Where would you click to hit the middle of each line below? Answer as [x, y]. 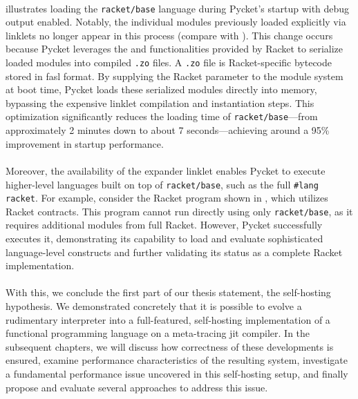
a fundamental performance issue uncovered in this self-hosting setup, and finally [177, 373]
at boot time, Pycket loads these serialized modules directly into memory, [161, 89]
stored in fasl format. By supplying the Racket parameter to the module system [175, 76]
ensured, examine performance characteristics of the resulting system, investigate [177, 360]
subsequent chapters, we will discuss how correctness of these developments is [170, 346]
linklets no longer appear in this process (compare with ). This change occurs [169, 35]
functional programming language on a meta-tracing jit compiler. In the [158, 333]
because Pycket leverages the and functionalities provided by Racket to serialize [175, 49]
